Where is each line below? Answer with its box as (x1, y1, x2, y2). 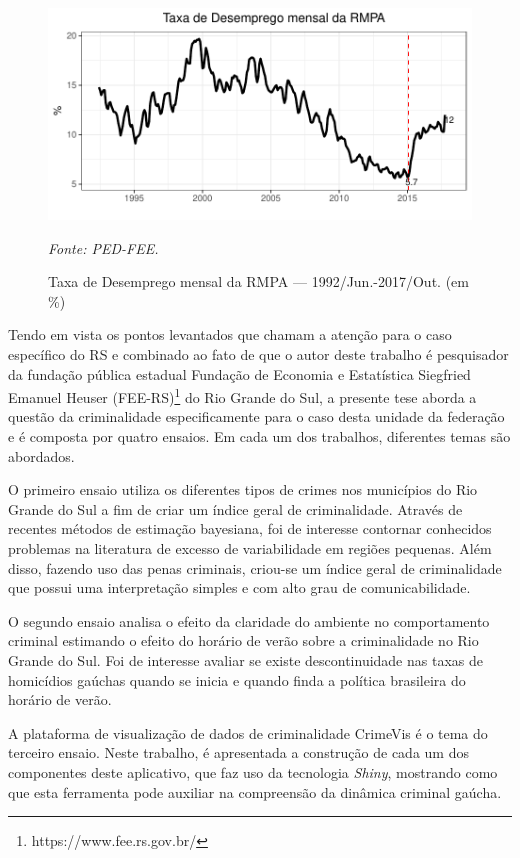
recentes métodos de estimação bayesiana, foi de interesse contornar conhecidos (8, 518, 492, 539)
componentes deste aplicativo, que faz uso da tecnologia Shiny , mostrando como (8, 761, 498, 782)
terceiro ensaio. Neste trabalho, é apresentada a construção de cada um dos (8, 742, 469, 763)
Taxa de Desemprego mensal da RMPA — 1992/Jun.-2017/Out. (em (48, 271, 469, 292)
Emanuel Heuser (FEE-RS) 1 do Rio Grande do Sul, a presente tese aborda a (8, 384, 477, 407)
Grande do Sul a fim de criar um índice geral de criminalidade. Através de (8, 498, 463, 519)
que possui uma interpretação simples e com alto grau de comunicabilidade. (8, 577, 471, 598)
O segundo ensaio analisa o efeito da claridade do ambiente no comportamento (8, 610, 490, 631)
